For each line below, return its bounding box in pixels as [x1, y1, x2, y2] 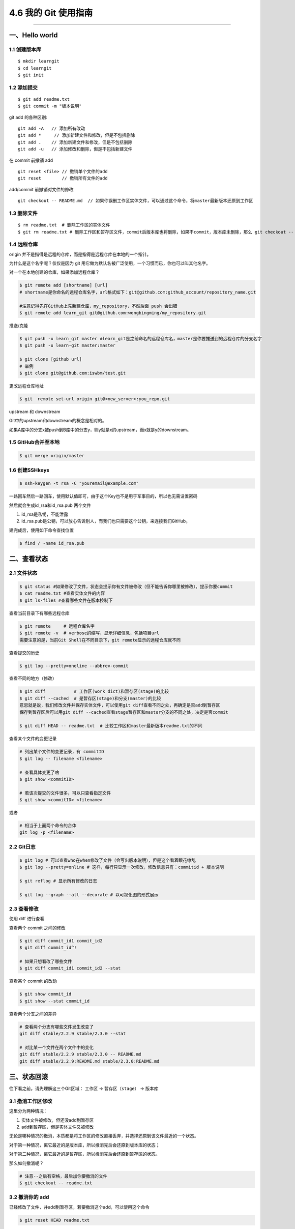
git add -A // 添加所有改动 [18, 126, 86, 131]
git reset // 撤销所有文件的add [18, 176, 108, 181]
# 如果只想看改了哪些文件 [19, 959, 72, 964]
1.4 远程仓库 [9, 241, 38, 248]
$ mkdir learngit [18, 59, 59, 64]
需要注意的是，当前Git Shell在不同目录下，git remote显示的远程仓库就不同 [19, 637, 181, 643]
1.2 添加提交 [9, 84, 38, 91]
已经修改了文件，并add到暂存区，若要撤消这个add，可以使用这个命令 [9, 1204, 150, 1210]
